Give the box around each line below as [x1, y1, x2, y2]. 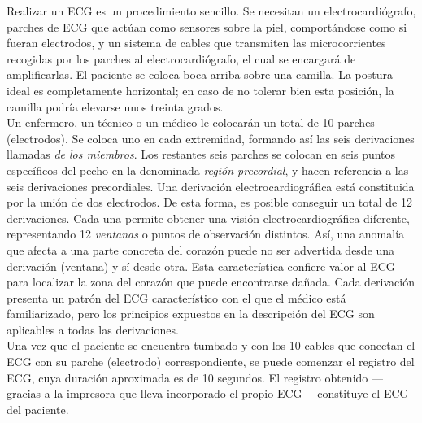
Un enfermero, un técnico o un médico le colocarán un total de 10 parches [7, 114, 375, 131]
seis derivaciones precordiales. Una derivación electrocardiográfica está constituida [7, 177, 415, 194]
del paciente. [7, 400, 69, 417]
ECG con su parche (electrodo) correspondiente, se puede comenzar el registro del [7, 353, 415, 370]
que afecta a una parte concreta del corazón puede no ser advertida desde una [7, 241, 395, 258]
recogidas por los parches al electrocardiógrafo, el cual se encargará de [7, 50, 356, 67]
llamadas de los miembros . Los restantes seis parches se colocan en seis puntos [7, 146, 396, 163]
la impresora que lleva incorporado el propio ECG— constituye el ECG [54, 385, 409, 402]
